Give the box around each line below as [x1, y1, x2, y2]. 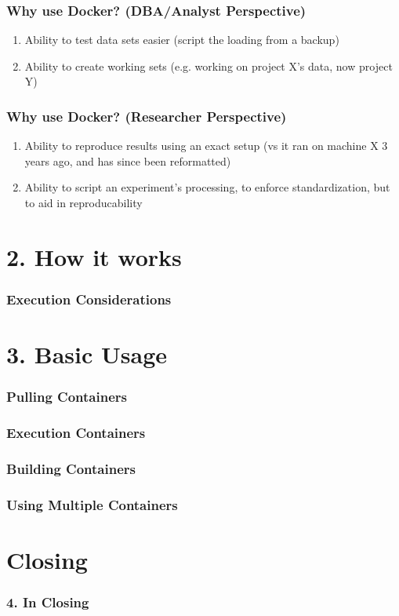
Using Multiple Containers [6, 494, 178, 514]
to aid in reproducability [24, 195, 143, 210]
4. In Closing [6, 592, 89, 611]
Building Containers [6, 458, 136, 478]
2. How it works [6, 240, 182, 272]
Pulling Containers [6, 387, 127, 406]
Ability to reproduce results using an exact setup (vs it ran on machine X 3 [24, 137, 388, 154]
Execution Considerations [6, 289, 172, 308]
